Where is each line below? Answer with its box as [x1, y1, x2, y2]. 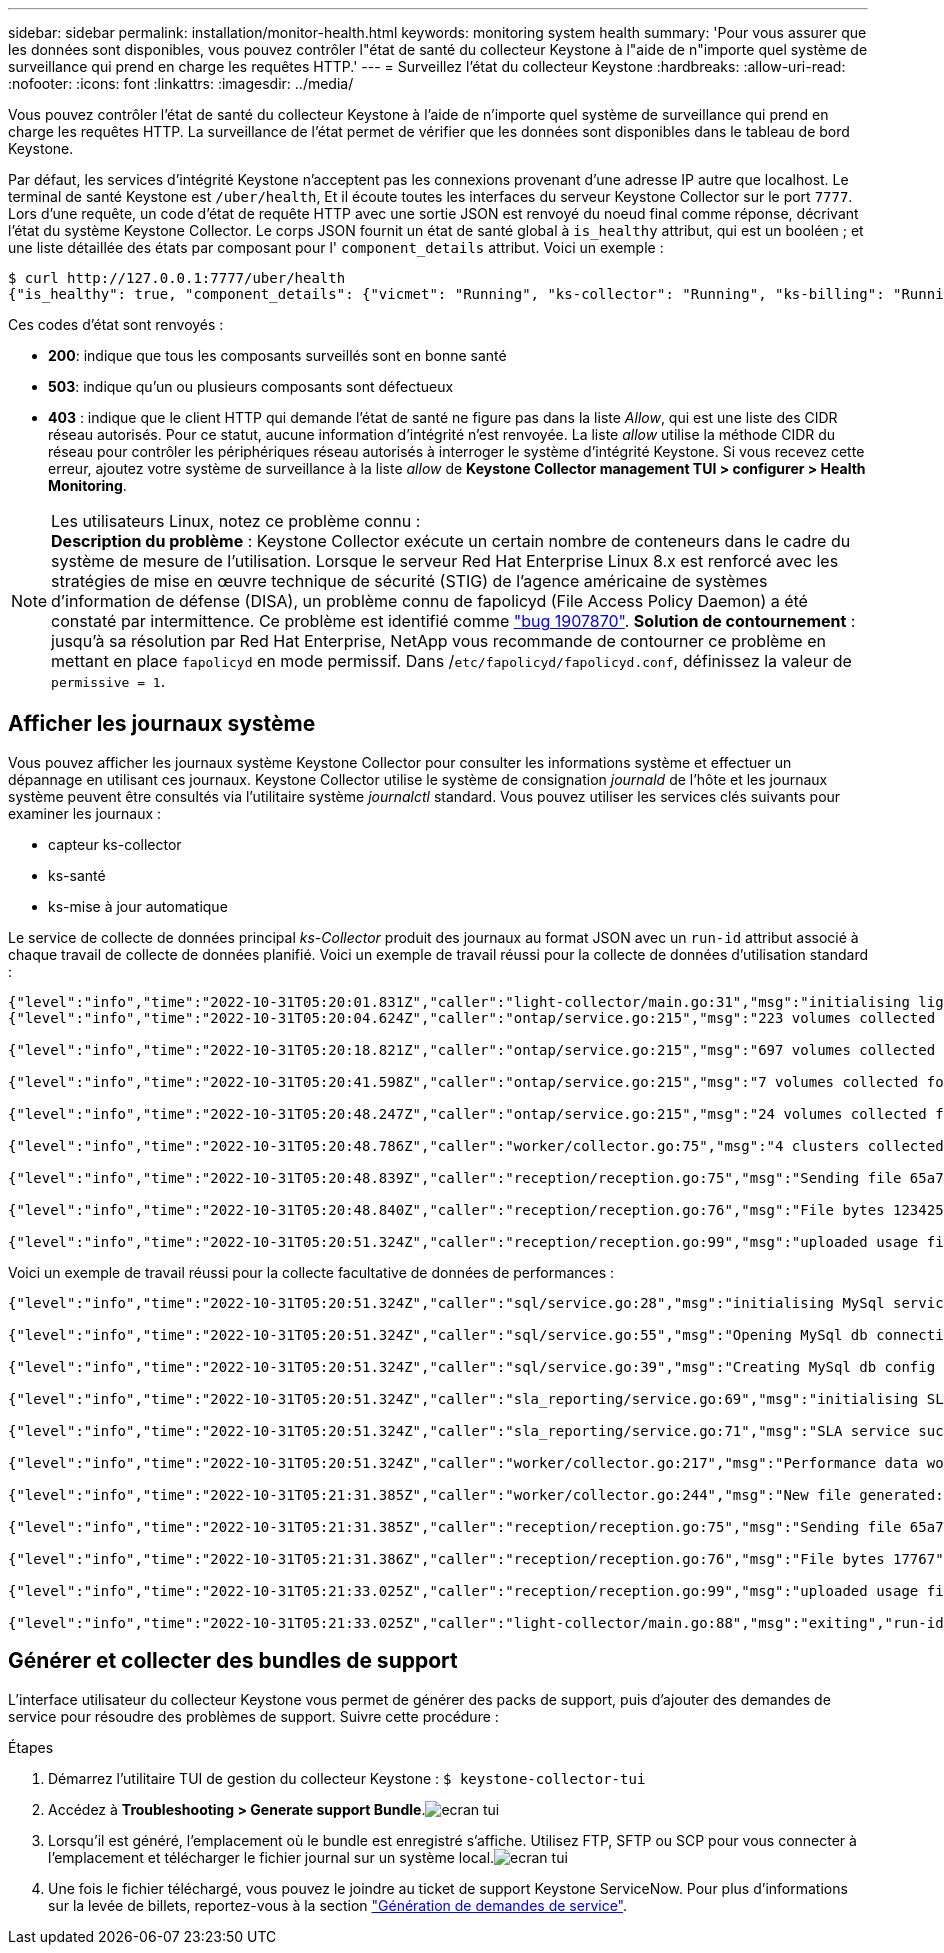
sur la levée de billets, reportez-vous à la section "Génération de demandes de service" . [48, 1896, 628, 1914]
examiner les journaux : [8, 804, 162, 822]
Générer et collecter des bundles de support [8, 1648, 458, 1674]
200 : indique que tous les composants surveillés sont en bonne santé [48, 347, 507, 364]
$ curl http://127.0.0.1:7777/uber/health [8, 270, 346, 286]
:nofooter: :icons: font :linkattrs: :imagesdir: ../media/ [8, 75, 354, 92]
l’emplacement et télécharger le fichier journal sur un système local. [48, 1848, 495, 1866]
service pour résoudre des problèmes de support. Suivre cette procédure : [8, 1707, 499, 1725]
